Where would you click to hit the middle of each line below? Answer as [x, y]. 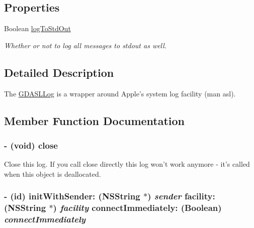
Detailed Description [59, 72]
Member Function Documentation [95, 120]
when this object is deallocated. [53, 174]
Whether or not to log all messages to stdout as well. [86, 45]
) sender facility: [181, 196]
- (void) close [31, 145]
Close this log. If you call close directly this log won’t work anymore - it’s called [127, 164]
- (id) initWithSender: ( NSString [72, 196]
